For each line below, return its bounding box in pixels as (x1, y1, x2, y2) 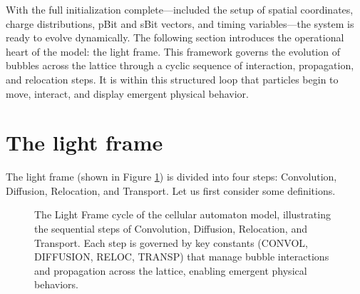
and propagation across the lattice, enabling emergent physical (34, 263, 307, 278)
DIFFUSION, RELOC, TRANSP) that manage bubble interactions (34, 249, 329, 264)
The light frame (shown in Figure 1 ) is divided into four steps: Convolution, (6, 169, 337, 184)
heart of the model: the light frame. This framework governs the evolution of (6, 44, 340, 59)
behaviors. (34, 277, 78, 292)
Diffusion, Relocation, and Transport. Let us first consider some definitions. (6, 183, 336, 198)
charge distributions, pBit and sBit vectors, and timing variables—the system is (6, 16, 354, 31)
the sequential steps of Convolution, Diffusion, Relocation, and (34, 221, 307, 236)
